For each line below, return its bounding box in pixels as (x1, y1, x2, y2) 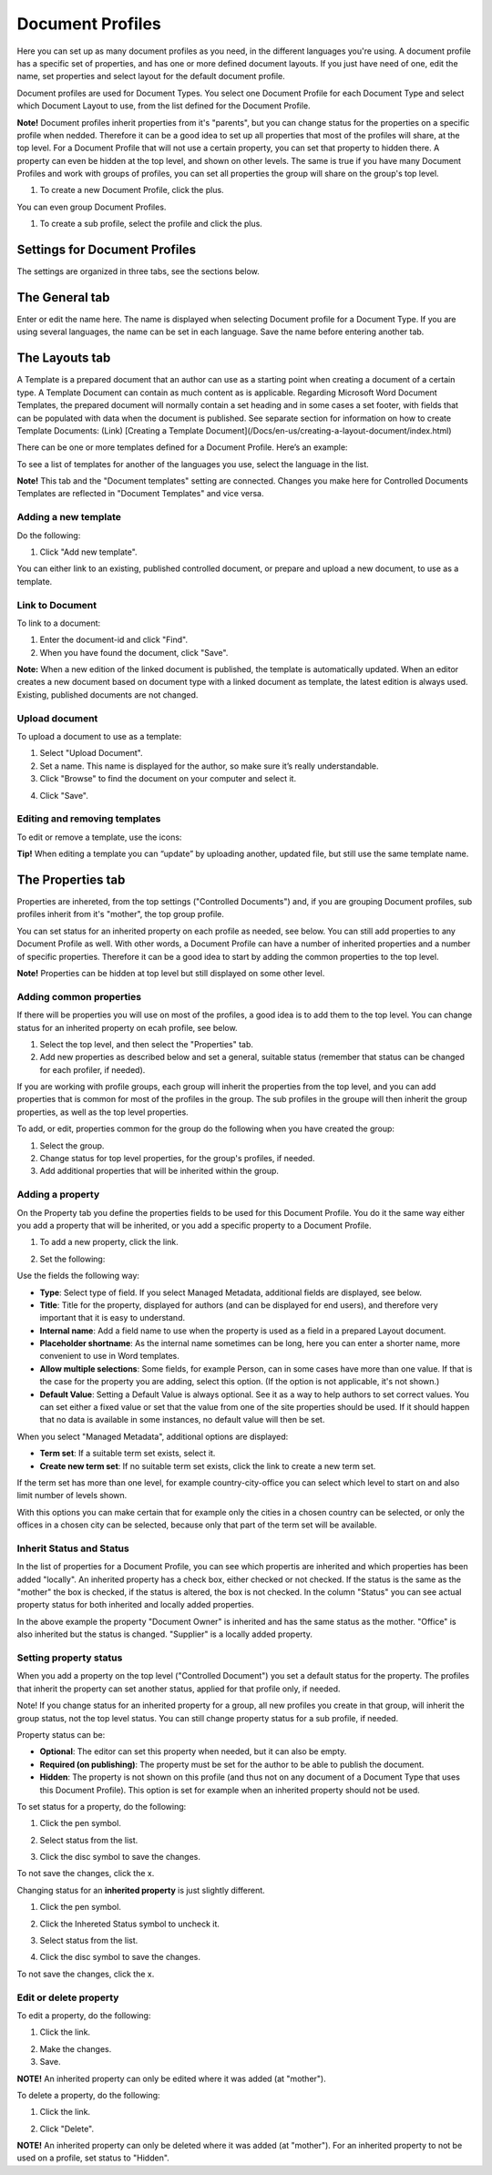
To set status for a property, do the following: (16, 1801, 187, 1812)
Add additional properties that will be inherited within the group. (39, 1166, 280, 1177)
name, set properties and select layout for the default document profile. (16, 71, 286, 82)
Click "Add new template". (39, 546, 138, 557)
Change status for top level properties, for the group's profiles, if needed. (39, 1153, 315, 1164)
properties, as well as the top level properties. (16, 1107, 189, 1118)
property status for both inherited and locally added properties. (16, 1599, 254, 1610)
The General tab (16, 290, 110, 305)
